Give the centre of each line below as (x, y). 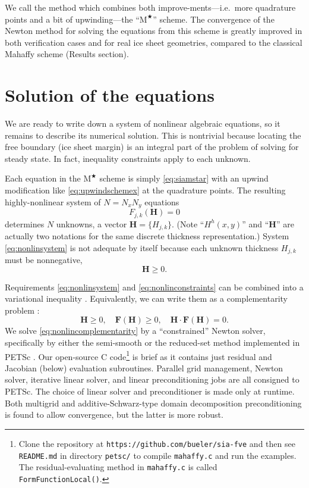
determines (25, 223)
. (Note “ (188, 223)
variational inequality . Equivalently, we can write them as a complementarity (146, 298)
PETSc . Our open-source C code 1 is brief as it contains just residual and (138, 355)
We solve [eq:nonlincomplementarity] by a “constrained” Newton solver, (135, 331)
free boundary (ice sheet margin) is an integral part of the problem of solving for (152, 147)
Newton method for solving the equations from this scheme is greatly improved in (154, 31)
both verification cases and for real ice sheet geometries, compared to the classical (154, 42)
